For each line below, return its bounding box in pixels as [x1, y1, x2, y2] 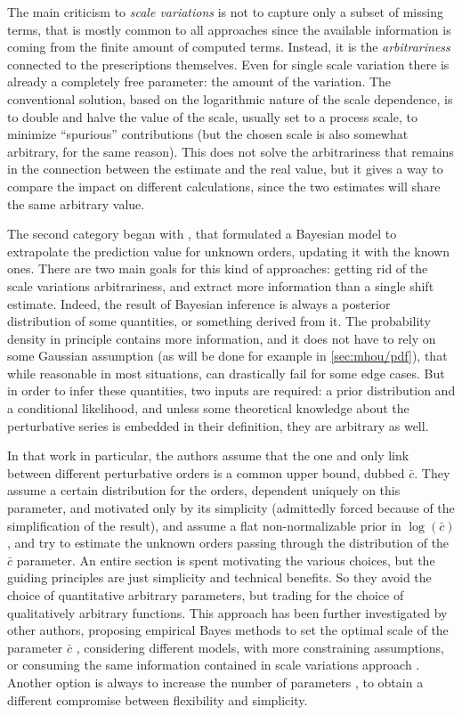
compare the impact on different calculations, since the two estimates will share [7, 176, 441, 195]
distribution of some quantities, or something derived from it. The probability [7, 312, 431, 330]
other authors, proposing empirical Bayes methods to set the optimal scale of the [7, 621, 449, 639]
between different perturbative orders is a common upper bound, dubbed [7, 463, 405, 482]
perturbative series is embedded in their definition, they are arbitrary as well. [7, 416, 429, 435]
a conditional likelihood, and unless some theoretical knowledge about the [7, 399, 409, 418]
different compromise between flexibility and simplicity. [7, 690, 308, 709]
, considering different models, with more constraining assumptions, [76, 638, 444, 656]
